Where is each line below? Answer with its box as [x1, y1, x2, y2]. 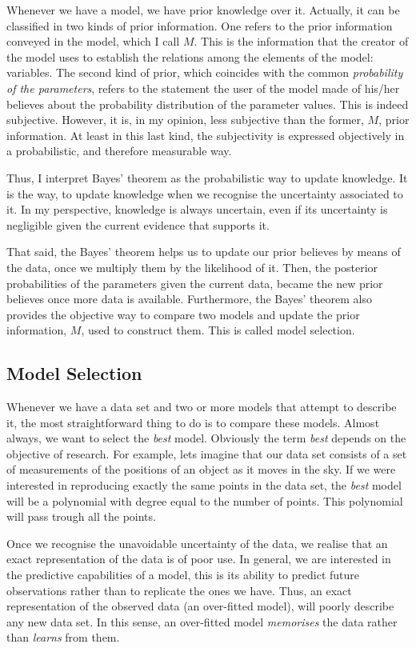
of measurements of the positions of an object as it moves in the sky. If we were [6, 461, 396, 478]
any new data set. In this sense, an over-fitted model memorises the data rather [6, 613, 398, 630]
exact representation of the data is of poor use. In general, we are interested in [6, 550, 391, 567]
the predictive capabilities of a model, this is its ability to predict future [6, 566, 360, 583]
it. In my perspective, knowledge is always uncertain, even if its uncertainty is [6, 201, 388, 218]
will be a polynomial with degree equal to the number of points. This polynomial [6, 492, 403, 509]
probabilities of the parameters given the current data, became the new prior [6, 274, 383, 291]
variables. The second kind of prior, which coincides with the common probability [6, 64, 403, 81]
